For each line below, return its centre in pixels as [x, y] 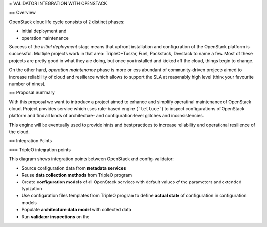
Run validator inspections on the [55, 216]
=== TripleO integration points [40, 150]
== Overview [22, 13]
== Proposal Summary [32, 93]
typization [32, 188]
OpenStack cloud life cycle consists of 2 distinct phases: [67, 22]
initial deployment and [44, 31]
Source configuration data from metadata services [74, 168]
